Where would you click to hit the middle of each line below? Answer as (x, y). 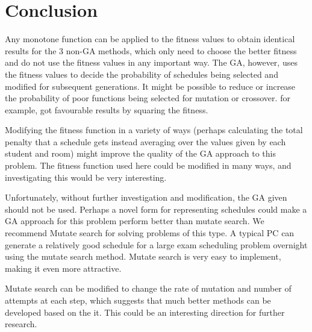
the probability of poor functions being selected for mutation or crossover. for (148, 98)
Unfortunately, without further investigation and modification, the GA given (146, 197)
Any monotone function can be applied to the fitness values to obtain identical (150, 39)
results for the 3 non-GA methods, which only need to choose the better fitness (151, 50)
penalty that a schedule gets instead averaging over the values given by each (145, 141)
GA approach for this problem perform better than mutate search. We (135, 221)
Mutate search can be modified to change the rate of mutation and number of (148, 288)
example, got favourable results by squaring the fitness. (107, 109)
